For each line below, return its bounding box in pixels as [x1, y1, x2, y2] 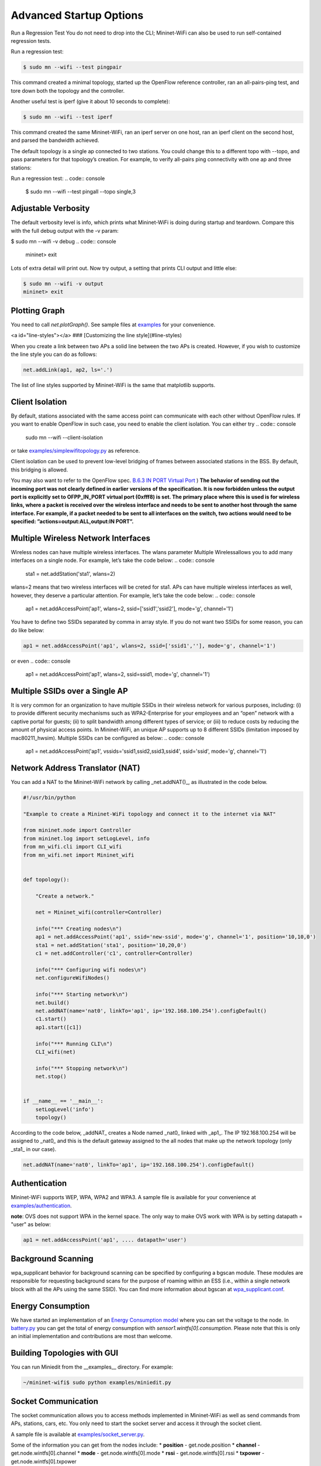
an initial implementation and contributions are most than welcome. [11, 1333, 172, 1340]
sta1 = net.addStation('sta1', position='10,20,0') [35, 942, 187, 948]
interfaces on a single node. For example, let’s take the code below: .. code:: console [11, 557, 215, 564]
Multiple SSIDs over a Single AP [11, 686, 128, 696]
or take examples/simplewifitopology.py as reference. [11, 447, 140, 454]
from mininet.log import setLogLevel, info [23, 835, 150, 841]
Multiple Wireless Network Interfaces [11, 533, 150, 543]
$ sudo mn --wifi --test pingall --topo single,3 [25, 188, 136, 195]
